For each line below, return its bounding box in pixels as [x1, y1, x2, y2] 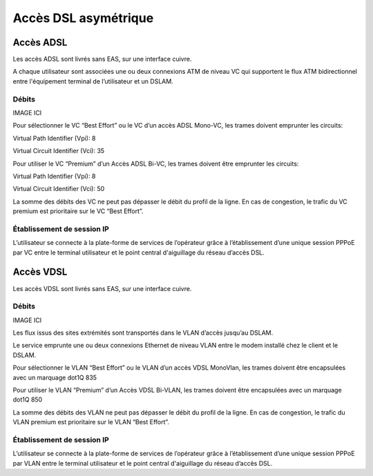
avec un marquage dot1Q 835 [12, 373, 97, 381]
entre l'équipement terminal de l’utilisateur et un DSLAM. [12, 77, 174, 86]
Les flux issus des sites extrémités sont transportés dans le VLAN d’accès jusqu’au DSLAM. [12, 328, 274, 337]
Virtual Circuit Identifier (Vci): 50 [12, 185, 105, 193]
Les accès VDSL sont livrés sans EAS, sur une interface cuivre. [12, 284, 192, 292]
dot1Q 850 [12, 395, 43, 404]
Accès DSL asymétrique [12, 10, 154, 26]
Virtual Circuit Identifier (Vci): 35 [12, 147, 105, 155]
